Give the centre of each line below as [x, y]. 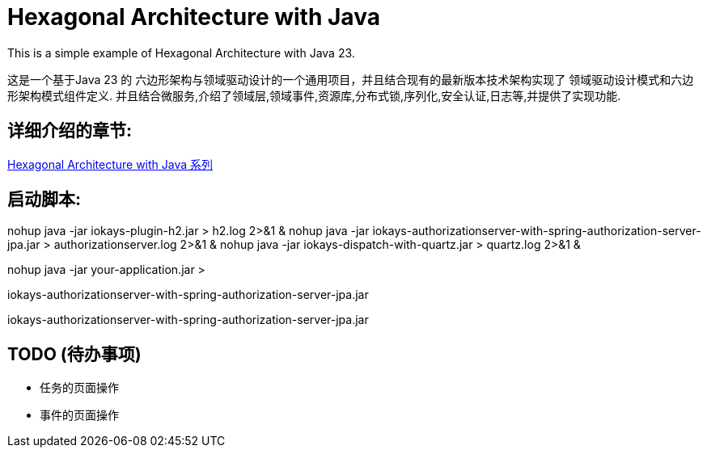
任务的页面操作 [79, 388]
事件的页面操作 [79, 415]
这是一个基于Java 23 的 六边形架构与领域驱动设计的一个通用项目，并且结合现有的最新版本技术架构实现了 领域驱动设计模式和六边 [351, 79]
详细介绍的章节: [70, 131]
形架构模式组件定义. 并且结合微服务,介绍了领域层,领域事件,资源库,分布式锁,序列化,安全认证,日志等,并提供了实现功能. [314, 95]
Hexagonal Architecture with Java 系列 [110, 164]
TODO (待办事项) [74, 354]
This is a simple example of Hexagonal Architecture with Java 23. [181, 53]
